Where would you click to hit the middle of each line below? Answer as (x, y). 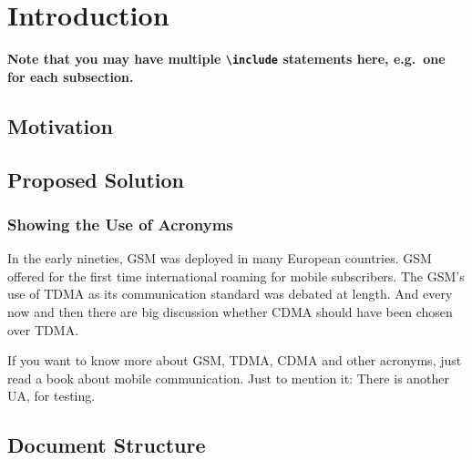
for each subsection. (71, 76)
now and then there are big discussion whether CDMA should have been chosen (230, 311)
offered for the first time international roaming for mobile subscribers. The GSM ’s (236, 276)
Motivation (60, 125)
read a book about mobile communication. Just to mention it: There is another (229, 378)
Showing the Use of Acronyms (120, 224)
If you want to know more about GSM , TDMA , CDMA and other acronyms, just (235, 360)
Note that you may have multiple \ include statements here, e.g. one (226, 59)
